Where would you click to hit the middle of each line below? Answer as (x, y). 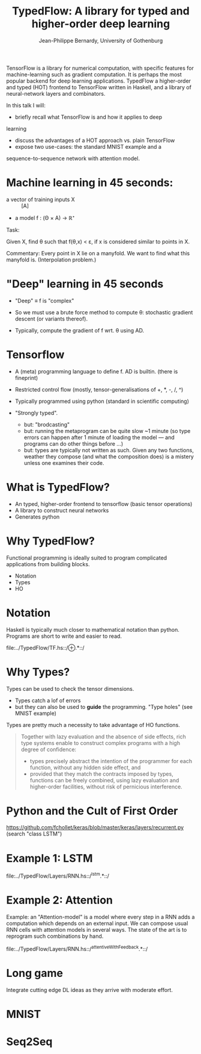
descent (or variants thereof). (51, 319)
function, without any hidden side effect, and (85, 767)
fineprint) (26, 378)
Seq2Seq (29, 1042)
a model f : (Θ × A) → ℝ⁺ (45, 217)
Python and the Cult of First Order (92, 811)
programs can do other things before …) (73, 443)
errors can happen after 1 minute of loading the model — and (99, 437)
